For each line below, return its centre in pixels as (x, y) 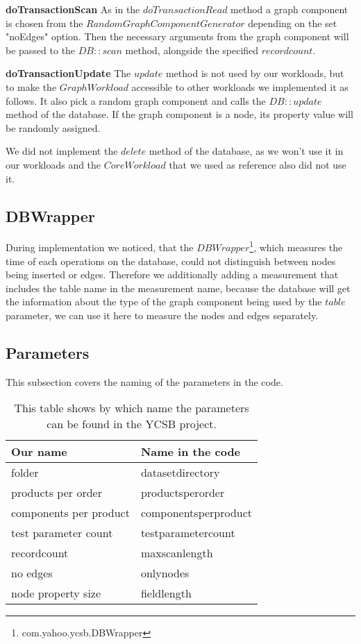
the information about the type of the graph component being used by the (164, 302)
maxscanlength (177, 553)
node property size (56, 593)
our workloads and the (53, 164)
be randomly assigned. (53, 127)
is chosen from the (44, 23)
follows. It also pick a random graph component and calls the (136, 100)
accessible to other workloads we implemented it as (240, 86)
